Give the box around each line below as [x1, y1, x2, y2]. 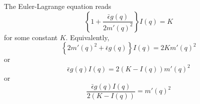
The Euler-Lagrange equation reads [4, 1, 111, 11]
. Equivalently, [65, 32, 109, 42]
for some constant [4, 32, 58, 42]
